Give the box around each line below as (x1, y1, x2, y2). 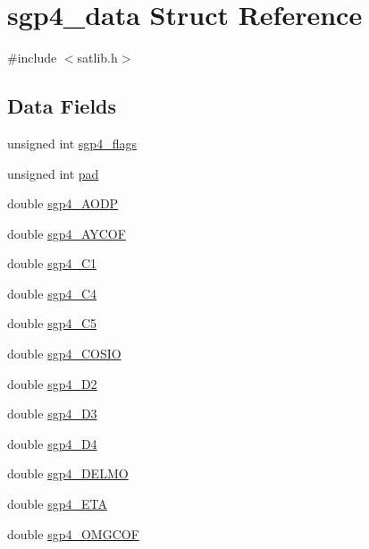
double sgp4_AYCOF (7, 224, 126, 242)
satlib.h (77, 48, 118, 67)
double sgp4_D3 (7, 404, 97, 423)
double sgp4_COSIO (7, 344, 122, 363)
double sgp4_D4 (7, 434, 97, 452)
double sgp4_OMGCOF (7, 524, 139, 543)
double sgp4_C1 (7, 254, 97, 273)
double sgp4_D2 (7, 374, 97, 393)
